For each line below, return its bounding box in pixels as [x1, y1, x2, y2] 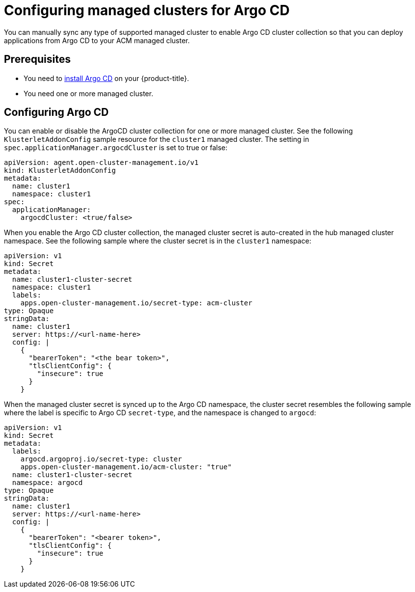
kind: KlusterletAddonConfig [4, 166, 116, 175]
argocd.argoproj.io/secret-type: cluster [20, 455, 182, 463]
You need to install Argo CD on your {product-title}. [24, 74, 189, 82]
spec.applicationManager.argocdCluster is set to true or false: [4, 143, 228, 152]
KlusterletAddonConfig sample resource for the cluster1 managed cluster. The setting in [4, 135, 309, 144]
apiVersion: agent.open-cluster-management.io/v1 [4, 159, 199, 167]
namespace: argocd [12, 479, 83, 487]
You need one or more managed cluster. [24, 89, 153, 98]
